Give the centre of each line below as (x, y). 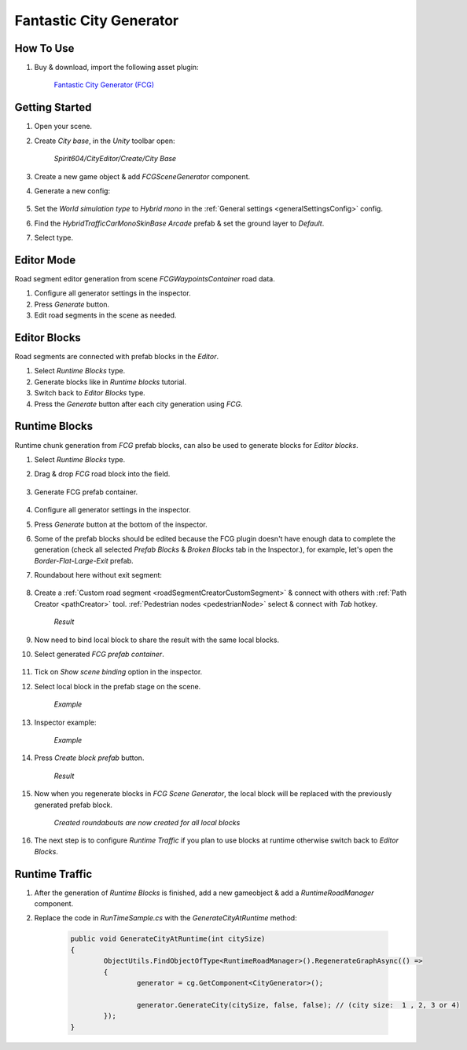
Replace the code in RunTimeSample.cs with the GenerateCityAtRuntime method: (166, 918)
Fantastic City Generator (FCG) (104, 85)
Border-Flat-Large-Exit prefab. (84, 560)
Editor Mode (45, 260)
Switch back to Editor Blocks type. (90, 393)
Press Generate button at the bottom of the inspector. (121, 524)
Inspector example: (65, 722)
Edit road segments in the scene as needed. (105, 315)
